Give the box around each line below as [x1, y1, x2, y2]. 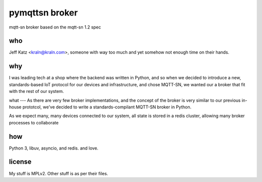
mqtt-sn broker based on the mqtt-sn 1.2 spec [9, 24, 101, 30]
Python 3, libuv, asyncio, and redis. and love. [9, 145, 98, 151]
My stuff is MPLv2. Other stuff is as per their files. [9, 170, 109, 176]
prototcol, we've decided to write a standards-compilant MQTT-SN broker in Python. [22, 104, 192, 110]
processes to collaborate [9, 120, 59, 125]
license [9, 158, 32, 166]
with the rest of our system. [9, 89, 64, 94]
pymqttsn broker [9, 7, 78, 18]
